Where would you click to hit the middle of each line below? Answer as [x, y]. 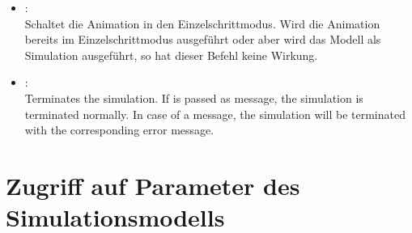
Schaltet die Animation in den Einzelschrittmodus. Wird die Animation [202, 23]
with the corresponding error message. [119, 130]
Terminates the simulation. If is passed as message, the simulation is [194, 97]
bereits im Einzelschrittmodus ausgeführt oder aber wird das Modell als [203, 39]
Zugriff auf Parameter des [153, 185]
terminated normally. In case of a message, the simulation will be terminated [215, 114]
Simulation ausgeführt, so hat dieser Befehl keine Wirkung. [171, 55]
